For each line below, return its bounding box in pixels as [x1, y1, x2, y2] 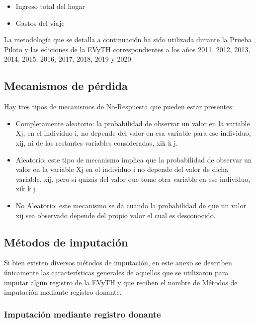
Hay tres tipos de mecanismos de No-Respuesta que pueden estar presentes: [4, 101, 234, 112]
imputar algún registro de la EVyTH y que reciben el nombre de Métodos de [4, 277, 238, 287]
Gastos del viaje [15, 17, 65, 28]
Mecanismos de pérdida [4, 78, 128, 93]
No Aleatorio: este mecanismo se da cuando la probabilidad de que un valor [15, 200, 246, 210]
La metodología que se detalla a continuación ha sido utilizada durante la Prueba [4, 34, 252, 45]
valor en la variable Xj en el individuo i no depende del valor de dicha [15, 164, 228, 174]
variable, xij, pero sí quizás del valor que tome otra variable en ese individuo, [15, 173, 251, 184]
